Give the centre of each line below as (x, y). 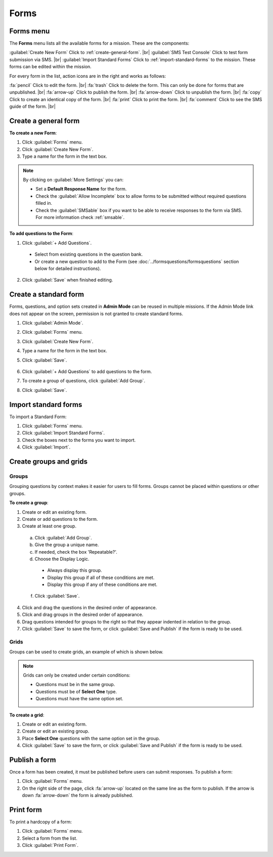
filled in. (44, 203)
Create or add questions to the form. (60, 519)
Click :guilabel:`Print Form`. (50, 845)
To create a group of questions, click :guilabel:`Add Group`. (84, 381)
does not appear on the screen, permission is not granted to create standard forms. (96, 313)
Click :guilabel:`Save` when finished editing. (67, 280)
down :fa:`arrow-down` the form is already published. (78, 795)
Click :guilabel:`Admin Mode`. (53, 323)
